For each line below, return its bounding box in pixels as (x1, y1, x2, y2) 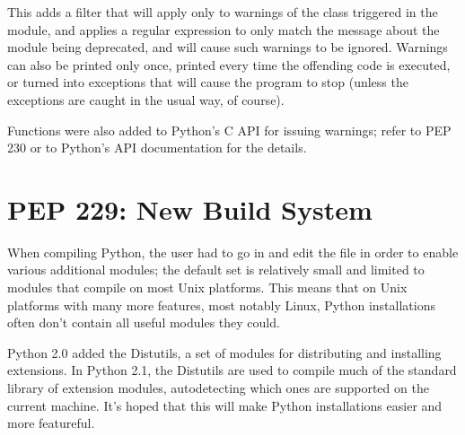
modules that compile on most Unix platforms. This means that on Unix (7, 278, 408, 297)
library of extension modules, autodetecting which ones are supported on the (7, 378, 429, 397)
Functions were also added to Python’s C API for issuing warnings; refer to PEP (7, 120, 452, 139)
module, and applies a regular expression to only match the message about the (7, 20, 440, 39)
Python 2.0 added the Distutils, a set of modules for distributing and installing (7, 343, 442, 361)
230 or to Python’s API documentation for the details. (7, 138, 307, 157)
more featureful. (7, 413, 95, 432)
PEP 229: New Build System (7, 190, 373, 227)
